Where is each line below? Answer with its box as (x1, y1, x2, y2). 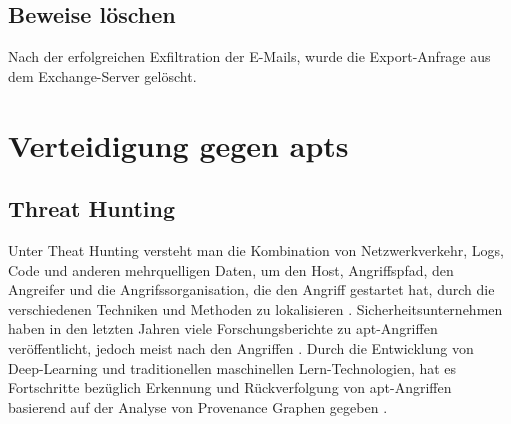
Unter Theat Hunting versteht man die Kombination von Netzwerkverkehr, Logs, (8, 239, 504, 260)
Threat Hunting (8, 193, 176, 224)
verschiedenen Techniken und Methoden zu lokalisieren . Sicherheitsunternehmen (8, 298, 503, 319)
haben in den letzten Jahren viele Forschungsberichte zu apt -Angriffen (8, 318, 438, 339)
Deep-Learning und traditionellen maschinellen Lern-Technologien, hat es (8, 357, 457, 378)
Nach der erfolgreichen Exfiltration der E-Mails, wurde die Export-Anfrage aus (8, 46, 491, 67)
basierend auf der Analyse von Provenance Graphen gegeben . (8, 396, 388, 417)
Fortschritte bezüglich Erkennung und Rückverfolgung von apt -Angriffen (8, 377, 452, 398)
